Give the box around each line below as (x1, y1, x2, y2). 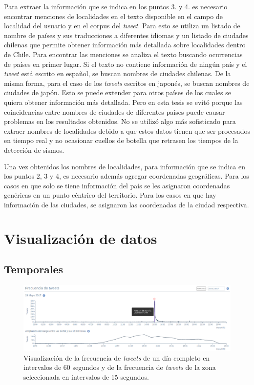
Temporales (4, 262, 63, 277)
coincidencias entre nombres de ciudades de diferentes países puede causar (4, 106, 225, 117)
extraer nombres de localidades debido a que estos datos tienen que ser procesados (4, 125, 250, 136)
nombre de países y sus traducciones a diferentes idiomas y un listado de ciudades (4, 30, 249, 40)
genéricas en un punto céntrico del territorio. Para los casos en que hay (4, 190, 216, 200)
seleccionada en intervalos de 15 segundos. (23, 371, 149, 382)
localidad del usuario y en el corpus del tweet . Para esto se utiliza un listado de (4, 20, 240, 31)
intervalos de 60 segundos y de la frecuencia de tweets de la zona (23, 362, 216, 372)
